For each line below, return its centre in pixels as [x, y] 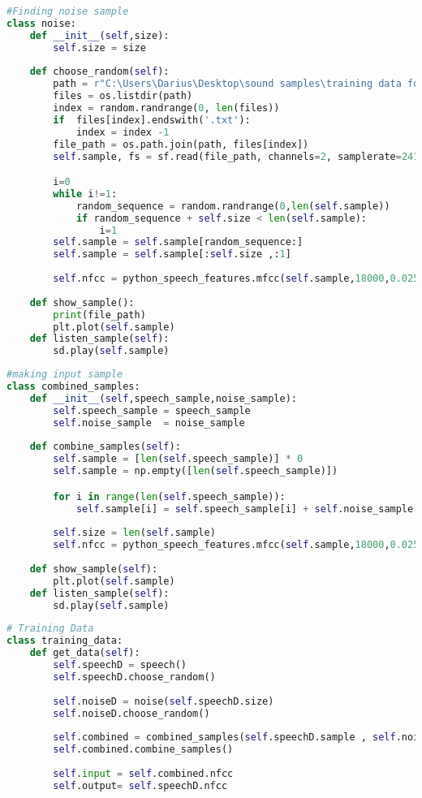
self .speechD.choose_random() [134, 677]
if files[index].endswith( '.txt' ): [152, 120]
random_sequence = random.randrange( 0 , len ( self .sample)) [233, 206]
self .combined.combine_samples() [143, 750]
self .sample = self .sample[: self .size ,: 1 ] [172, 254]
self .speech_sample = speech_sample [152, 410]
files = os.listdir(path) [123, 96]
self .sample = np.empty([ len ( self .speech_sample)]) [196, 471]
